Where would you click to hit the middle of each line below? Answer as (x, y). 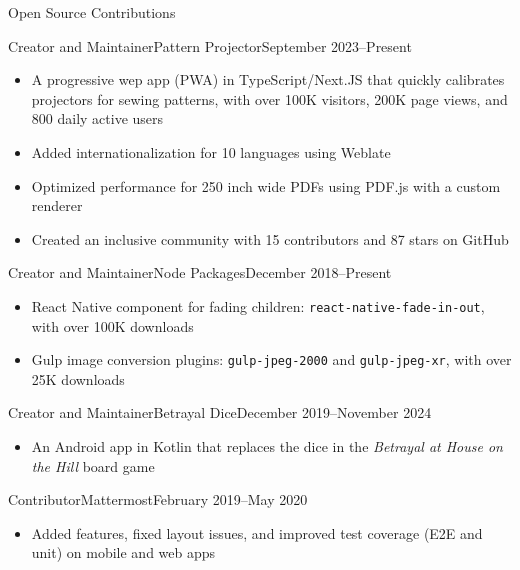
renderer (57, 205)
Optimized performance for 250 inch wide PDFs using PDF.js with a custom (266, 185)
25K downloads (78, 378)
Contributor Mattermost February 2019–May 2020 (158, 499)
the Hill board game (93, 465)
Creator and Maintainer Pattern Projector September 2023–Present (210, 45)
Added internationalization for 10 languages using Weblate (211, 151)
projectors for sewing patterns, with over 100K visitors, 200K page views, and (269, 98)
